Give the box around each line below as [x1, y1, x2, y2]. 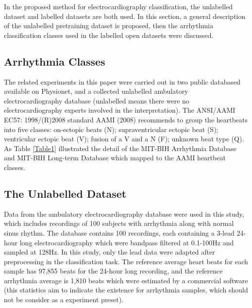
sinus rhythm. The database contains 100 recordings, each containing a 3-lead [4, 227, 235, 238]
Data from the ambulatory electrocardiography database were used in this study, [4, 208, 244, 219]
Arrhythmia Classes [4, 53, 105, 68]
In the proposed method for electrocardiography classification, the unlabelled [4, 1, 233, 11]
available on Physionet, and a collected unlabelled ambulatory [4, 86, 188, 96]
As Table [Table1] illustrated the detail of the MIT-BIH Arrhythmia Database [4, 143, 236, 153]
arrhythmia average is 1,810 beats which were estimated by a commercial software [4, 275, 248, 285]
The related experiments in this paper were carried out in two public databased [4, 76, 240, 86]
